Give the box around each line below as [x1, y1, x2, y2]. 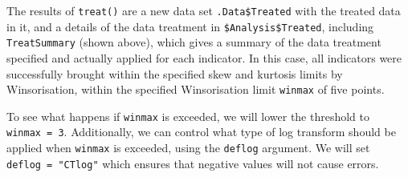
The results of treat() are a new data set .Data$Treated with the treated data [6, 2, 401, 18]
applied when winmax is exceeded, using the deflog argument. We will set [6, 139, 370, 156]
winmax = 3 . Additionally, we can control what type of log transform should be [6, 123, 396, 140]
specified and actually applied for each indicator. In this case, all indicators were [6, 49, 402, 66]
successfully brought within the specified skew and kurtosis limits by [6, 65, 343, 82]
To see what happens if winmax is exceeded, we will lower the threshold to [6, 107, 370, 124]
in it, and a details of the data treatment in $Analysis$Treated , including [6, 18, 374, 34]
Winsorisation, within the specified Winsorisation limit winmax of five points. [6, 81, 385, 98]
